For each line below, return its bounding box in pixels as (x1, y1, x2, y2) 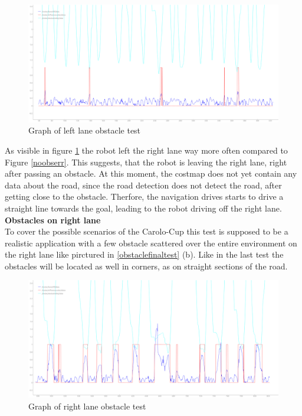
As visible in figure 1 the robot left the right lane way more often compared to (5, 144, 288, 156)
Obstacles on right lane (5, 213, 101, 226)
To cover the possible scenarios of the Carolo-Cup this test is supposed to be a (5, 225, 288, 238)
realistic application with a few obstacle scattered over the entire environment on (5, 236, 297, 249)
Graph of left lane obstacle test (28, 124, 141, 136)
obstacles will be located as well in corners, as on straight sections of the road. (5, 259, 288, 272)
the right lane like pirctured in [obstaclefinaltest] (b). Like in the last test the (5, 248, 284, 261)
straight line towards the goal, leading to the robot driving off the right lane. (5, 201, 282, 214)
